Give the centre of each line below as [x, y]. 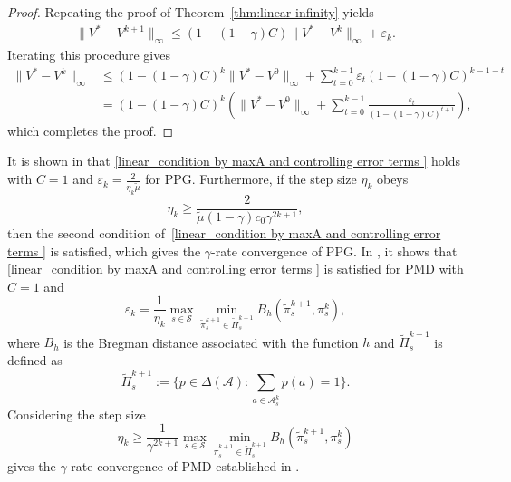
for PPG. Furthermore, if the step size [251, 179]
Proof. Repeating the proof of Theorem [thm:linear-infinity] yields [191, 12]
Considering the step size [77, 414]
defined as [35, 359]
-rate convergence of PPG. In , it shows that [334, 251]
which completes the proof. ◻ [91, 130]
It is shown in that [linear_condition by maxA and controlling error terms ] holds [234, 161]
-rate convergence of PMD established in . [183, 466]
